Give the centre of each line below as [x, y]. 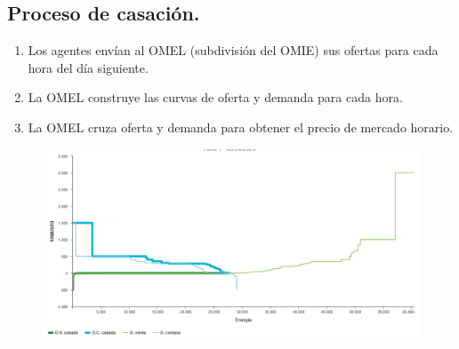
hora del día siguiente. [88, 67]
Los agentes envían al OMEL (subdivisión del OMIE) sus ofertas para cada [233, 50]
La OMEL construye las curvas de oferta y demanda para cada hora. [215, 97]
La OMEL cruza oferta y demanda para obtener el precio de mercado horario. [241, 127]
